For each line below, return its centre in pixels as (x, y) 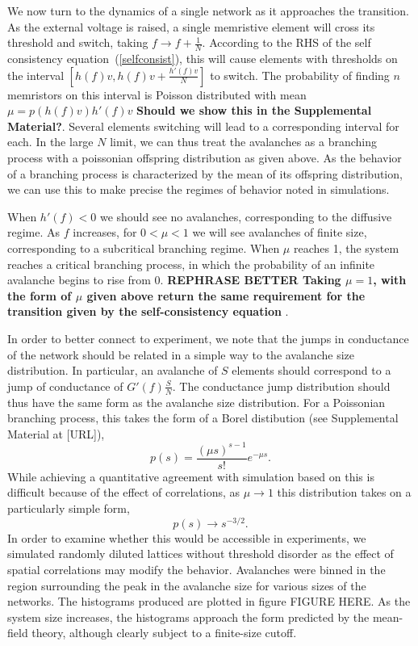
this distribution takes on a (344, 492)
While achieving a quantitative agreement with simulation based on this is (191, 476)
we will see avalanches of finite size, (280, 232)
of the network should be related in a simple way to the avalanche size (181, 354)
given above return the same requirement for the (226, 295)
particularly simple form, (69, 508)
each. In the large (50, 142)
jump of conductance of (65, 386)
